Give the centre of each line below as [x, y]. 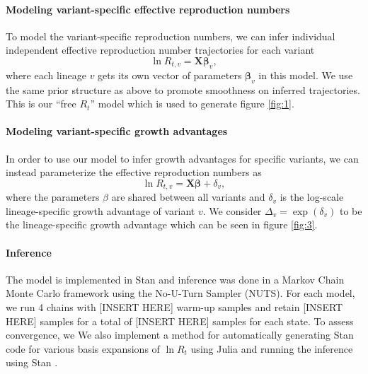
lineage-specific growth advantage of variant [100, 210]
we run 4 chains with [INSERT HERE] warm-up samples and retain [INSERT [174, 306]
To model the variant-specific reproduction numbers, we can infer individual [171, 36]
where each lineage [46, 75]
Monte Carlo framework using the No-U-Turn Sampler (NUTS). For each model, [180, 293]
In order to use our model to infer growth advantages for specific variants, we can [182, 158]
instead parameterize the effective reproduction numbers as [134, 172]
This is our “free [41, 104]
